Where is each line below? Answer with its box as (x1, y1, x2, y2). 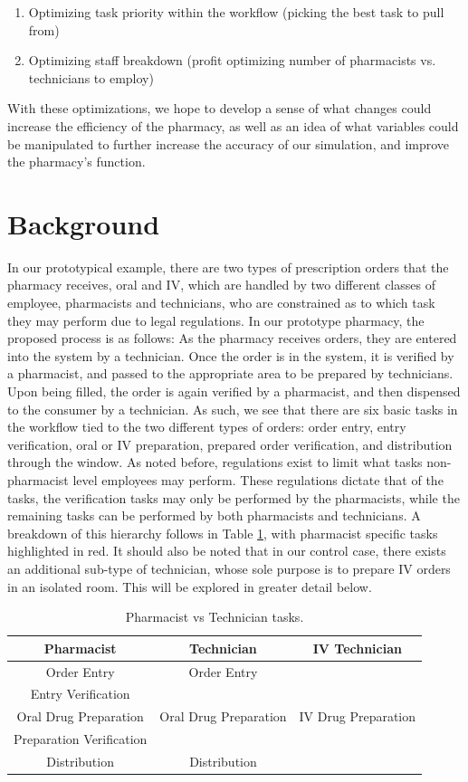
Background (7, 205, 160, 242)
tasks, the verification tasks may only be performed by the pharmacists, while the (7, 488, 460, 507)
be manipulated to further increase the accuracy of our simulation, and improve (7, 134, 450, 153)
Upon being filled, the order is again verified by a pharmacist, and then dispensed (7, 382, 461, 401)
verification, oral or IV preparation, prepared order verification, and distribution (7, 434, 453, 453)
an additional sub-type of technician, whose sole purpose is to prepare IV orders (7, 558, 451, 577)
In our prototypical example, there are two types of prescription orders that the (7, 257, 449, 276)
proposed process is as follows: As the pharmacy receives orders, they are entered (7, 329, 457, 348)
